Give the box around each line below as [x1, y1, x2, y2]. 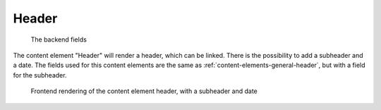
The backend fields [30, 35, 87, 44]
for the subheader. [13, 71, 67, 79]
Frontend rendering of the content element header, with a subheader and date [30, 87, 258, 95]
